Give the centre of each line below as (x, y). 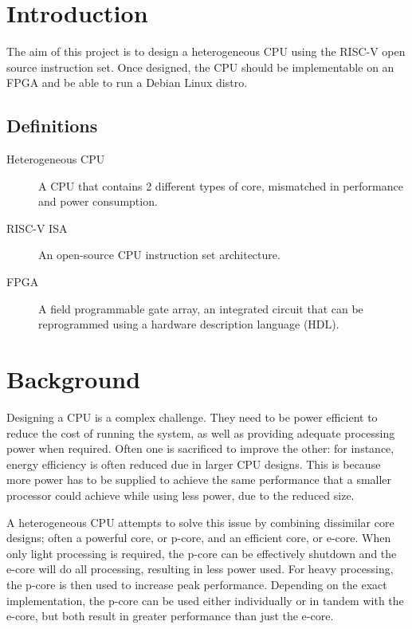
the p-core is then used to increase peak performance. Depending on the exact (197, 584)
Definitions (52, 126)
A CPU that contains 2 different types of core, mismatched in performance (221, 185)
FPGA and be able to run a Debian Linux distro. (127, 83)
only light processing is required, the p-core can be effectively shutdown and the (202, 553)
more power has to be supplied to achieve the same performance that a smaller (199, 480)
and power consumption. (98, 201)
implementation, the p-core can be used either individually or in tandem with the (205, 600)
